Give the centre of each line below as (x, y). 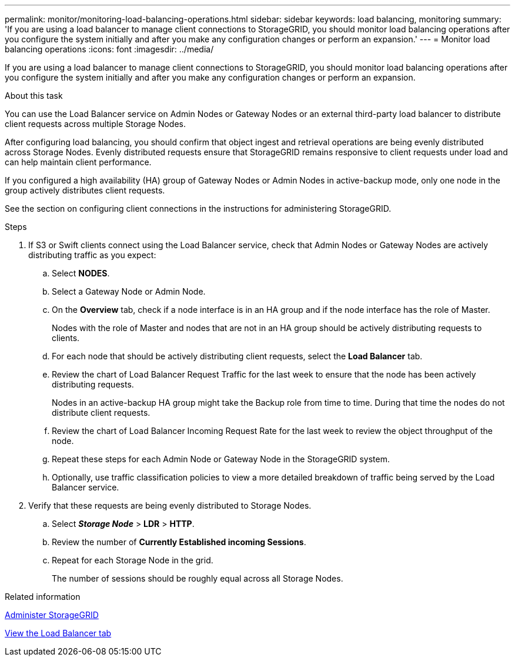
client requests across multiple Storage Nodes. (96, 124)
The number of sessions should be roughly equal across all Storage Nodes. (198, 578)
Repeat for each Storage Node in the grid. (133, 560)
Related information (43, 597)
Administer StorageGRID (52, 615)
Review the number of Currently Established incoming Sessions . (179, 542)
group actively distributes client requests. (85, 190)
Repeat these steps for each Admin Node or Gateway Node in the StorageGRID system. (221, 459)
